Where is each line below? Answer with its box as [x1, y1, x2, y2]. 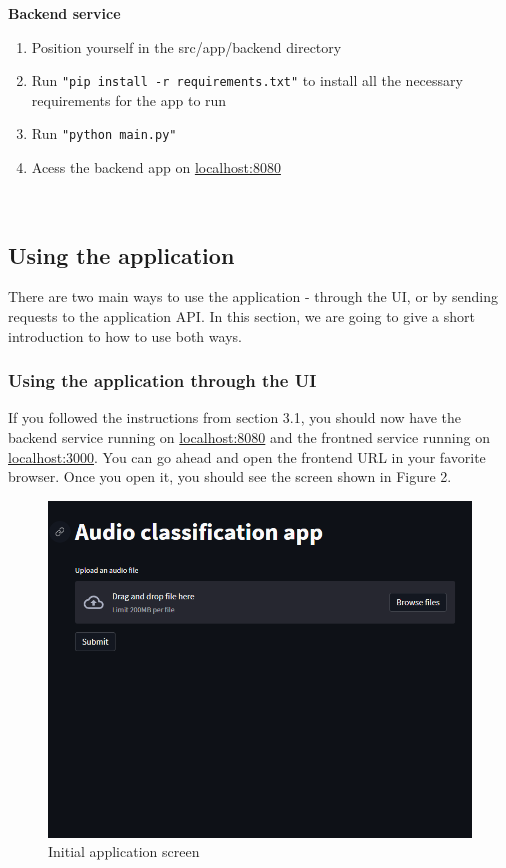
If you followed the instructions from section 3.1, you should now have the [8, 407, 462, 428]
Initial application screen [48, 841, 200, 862]
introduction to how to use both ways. [8, 325, 242, 346]
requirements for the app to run [31, 89, 227, 110]
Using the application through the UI [8, 368, 317, 393]
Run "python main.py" [31, 123, 177, 144]
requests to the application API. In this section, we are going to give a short [8, 306, 475, 327]
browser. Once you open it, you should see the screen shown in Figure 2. [8, 466, 452, 487]
